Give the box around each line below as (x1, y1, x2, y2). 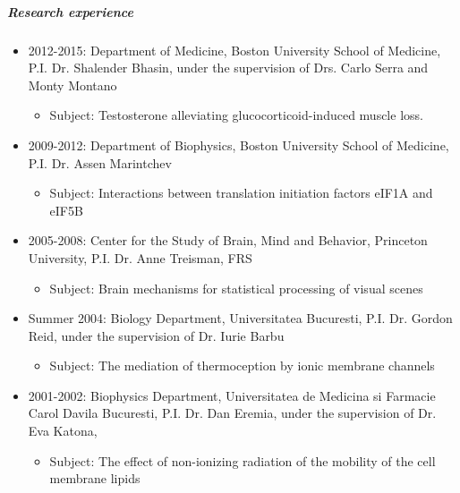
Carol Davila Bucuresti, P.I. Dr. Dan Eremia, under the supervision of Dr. (28, 404, 437, 422)
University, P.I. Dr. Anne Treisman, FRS (28, 248, 252, 267)
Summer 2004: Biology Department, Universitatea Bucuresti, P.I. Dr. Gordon (28, 309, 453, 327)
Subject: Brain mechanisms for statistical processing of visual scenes (49, 278, 423, 297)
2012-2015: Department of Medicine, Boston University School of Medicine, (28, 40, 441, 59)
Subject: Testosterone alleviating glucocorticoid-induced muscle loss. (49, 106, 423, 124)
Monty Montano (28, 75, 117, 94)
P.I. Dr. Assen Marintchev (28, 153, 172, 172)
